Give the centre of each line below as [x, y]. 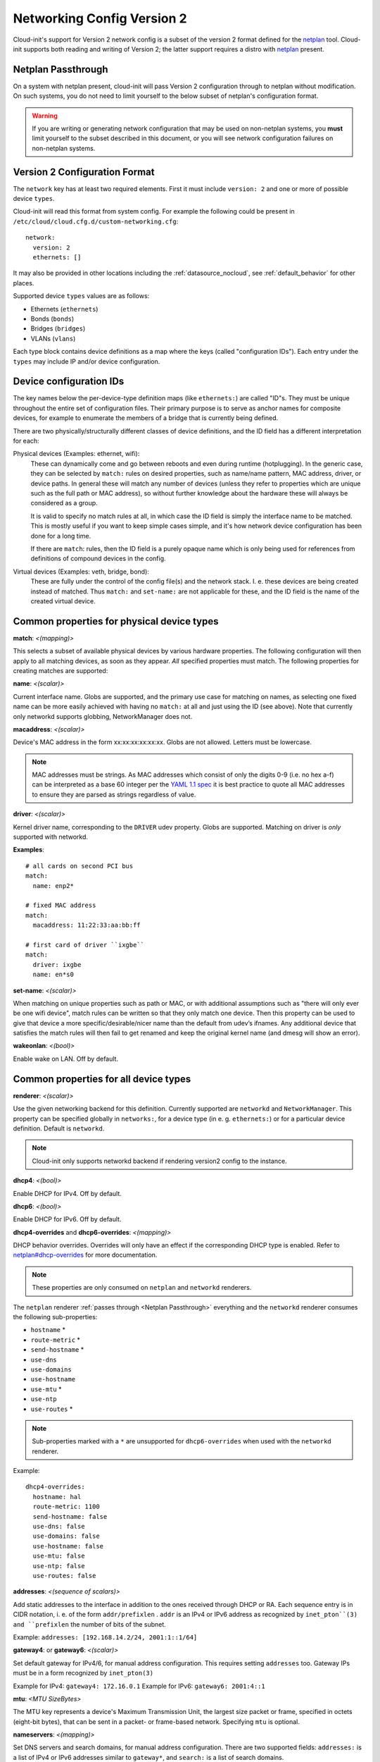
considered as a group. [64, 503]
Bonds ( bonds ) [52, 319]
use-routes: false [64, 1576]
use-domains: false [66, 1536]
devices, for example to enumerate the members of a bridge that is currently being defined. [146, 418]
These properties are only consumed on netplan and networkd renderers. [142, 1288]
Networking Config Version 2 [100, 18]
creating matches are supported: [61, 670]
